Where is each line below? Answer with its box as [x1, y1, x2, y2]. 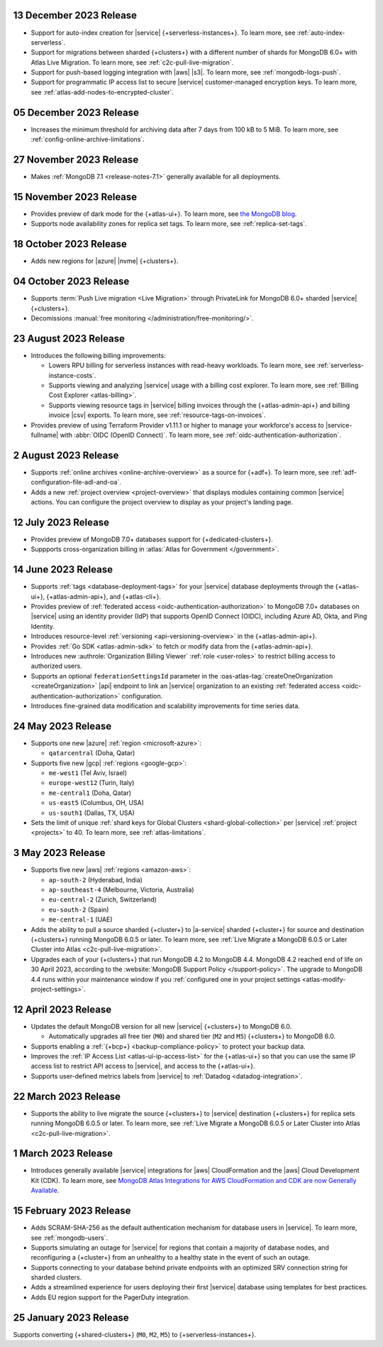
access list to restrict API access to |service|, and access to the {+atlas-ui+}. [30, 1062, 255, 1071]
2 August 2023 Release [13, 449, 119, 461]
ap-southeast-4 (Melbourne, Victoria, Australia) [48, 885, 194, 894]
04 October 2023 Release [13, 276, 130, 288]
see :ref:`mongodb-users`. [30, 1233, 109, 1242]
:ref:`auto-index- [296, 28, 345, 37]
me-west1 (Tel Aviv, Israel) [48, 769, 128, 777]
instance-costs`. [48, 371, 96, 379]
